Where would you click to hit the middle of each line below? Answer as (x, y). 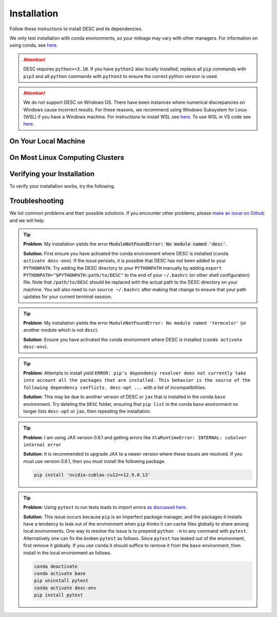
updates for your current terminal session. (68, 297)
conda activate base (60, 573)
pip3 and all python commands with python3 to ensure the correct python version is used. (121, 76)
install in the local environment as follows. (67, 553)
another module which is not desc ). (61, 330)
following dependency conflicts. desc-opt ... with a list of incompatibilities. (115, 387)
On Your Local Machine (47, 141)
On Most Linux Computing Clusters (67, 157)
